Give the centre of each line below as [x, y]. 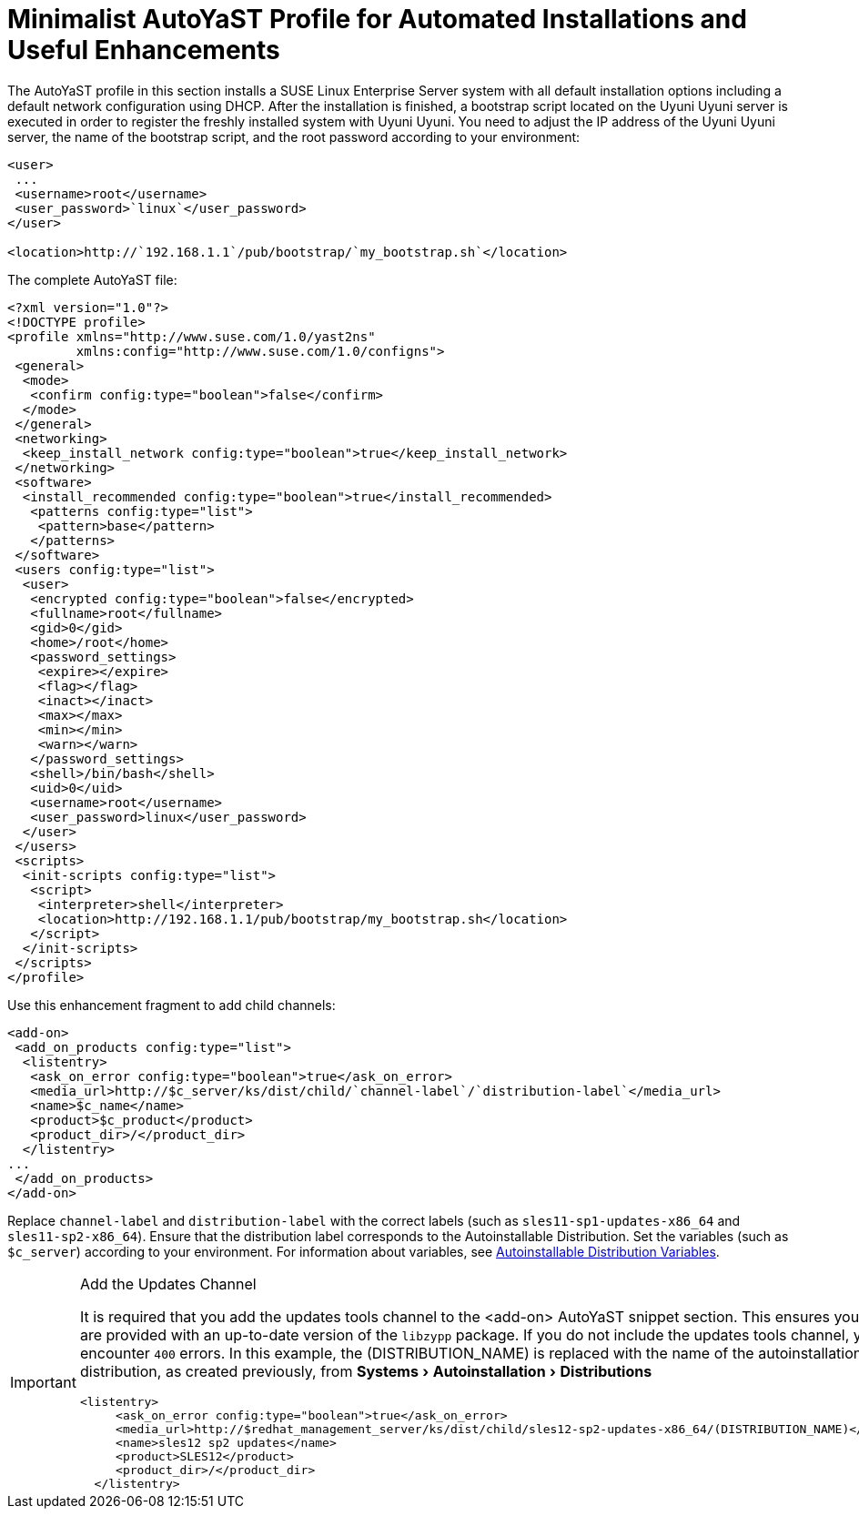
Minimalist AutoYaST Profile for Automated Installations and [377, 19]
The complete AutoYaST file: [92, 279]
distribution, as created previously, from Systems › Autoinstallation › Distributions [366, 1371]
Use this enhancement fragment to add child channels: [172, 1005]
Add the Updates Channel [168, 1284]
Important [43, 1383]
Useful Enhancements [144, 50]
